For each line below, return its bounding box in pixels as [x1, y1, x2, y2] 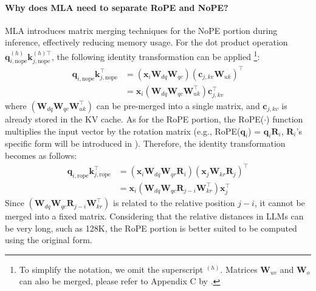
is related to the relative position [113, 196, 235, 209]
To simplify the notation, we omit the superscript [19, 263, 204, 275]
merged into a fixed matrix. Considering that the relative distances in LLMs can [5, 210, 304, 222]
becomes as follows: [5, 149, 77, 161]
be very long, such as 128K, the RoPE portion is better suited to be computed [5, 221, 297, 234]
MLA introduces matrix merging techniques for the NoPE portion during [5, 24, 278, 36]
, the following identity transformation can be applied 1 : [51, 48, 260, 62]
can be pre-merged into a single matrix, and [96, 99, 260, 112]
